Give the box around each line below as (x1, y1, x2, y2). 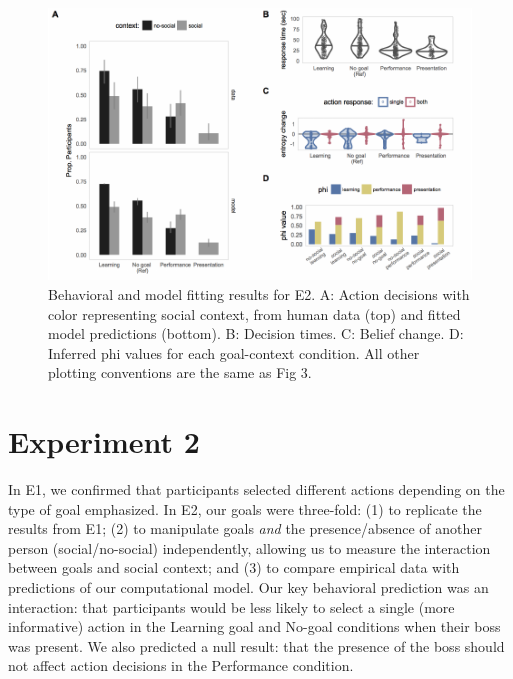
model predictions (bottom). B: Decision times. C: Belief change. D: (48, 323, 464, 344)
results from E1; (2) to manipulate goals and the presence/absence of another (8, 518, 483, 539)
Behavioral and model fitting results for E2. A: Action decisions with (48, 283, 470, 304)
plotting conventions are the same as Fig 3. (48, 362, 312, 383)
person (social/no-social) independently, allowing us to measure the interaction (8, 537, 491, 558)
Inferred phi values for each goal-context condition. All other (48, 342, 420, 363)
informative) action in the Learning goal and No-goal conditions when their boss (8, 616, 501, 637)
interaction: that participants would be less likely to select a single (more (8, 596, 455, 617)
